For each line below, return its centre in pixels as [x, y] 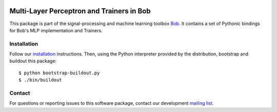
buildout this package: [33, 61]
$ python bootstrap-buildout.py [59, 73]
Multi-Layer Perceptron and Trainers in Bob [80, 11]
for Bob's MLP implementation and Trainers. [56, 30]
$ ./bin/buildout [40, 80]
